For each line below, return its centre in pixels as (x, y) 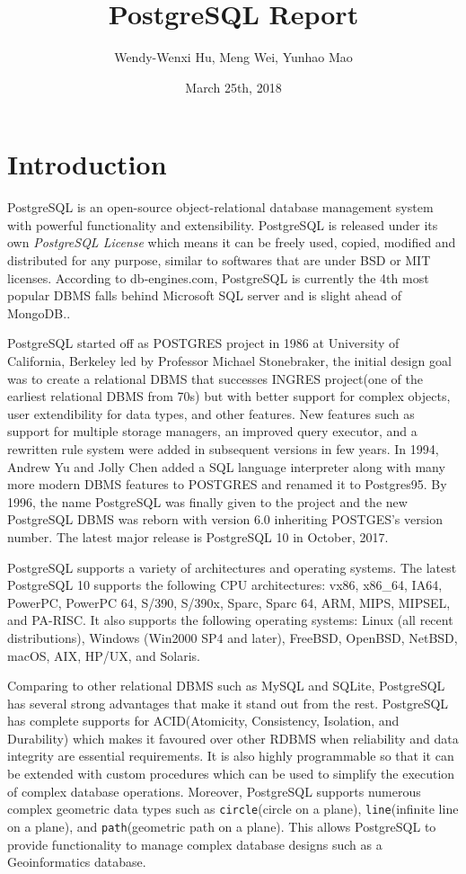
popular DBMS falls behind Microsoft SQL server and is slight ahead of (205, 295)
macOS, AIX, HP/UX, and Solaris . (104, 655)
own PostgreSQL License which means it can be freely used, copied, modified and (232, 242)
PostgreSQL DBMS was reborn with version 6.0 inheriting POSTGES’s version (225, 519)
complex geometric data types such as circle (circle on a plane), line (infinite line (233, 809)
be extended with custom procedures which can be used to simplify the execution (231, 774)
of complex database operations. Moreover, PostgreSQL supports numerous (214, 791)
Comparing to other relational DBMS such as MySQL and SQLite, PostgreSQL (226, 686)
